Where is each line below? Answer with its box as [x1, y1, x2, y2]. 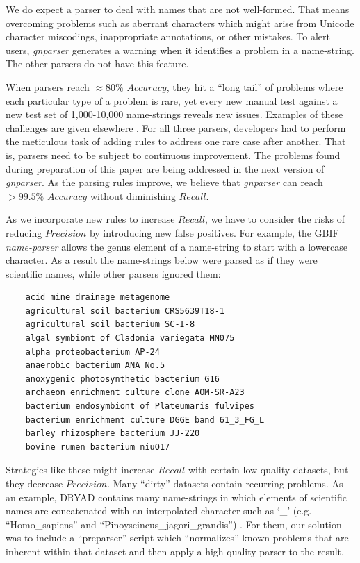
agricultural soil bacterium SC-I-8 [25, 319, 195, 330]
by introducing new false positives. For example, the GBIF [89, 225, 339, 240]
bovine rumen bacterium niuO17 [25, 442, 170, 452]
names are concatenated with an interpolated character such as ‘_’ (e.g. [6, 503, 312, 518]
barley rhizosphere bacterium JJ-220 [25, 428, 200, 439]
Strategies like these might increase [6, 462, 155, 477]
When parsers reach [6, 79, 90, 94]
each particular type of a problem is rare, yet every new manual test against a [6, 93, 338, 108]
